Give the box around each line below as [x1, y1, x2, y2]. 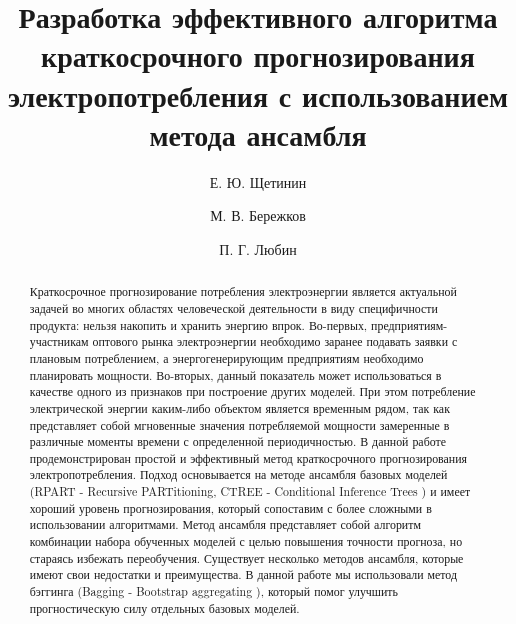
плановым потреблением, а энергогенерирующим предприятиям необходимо [29, 349, 424, 366]
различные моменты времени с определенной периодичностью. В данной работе [29, 433, 446, 450]
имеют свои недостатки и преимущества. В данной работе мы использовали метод [29, 566, 458, 583]
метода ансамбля [149, 113, 367, 154]
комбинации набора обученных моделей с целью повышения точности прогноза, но [29, 533, 463, 550]
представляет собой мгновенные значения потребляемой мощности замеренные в [29, 416, 450, 433]
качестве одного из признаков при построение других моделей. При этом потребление [29, 383, 476, 400]
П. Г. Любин [219, 238, 297, 259]
